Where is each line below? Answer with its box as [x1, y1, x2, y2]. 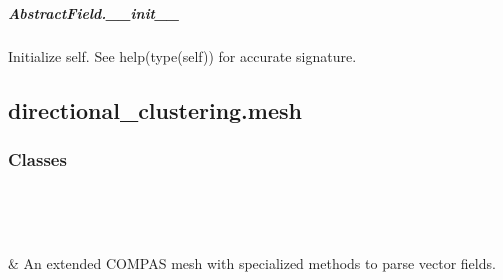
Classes [8, 146, 67, 171]
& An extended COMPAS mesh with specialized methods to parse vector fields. [8, 253, 496, 274]
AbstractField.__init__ [8, 2, 180, 23]
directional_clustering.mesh [8, 94, 302, 125]
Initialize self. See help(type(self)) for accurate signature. [8, 45, 357, 66]
